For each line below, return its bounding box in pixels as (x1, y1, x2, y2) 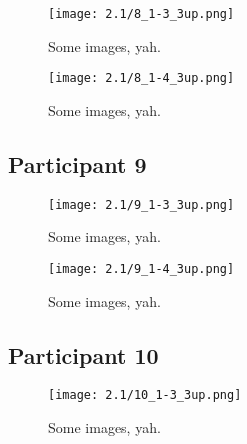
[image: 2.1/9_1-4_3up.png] (48, 261, 235, 276)
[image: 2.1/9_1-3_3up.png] (48, 197, 235, 212)
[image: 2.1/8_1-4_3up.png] (48, 71, 235, 86)
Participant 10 (8, 339, 159, 370)
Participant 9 (8, 148, 147, 179)
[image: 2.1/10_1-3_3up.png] (48, 388, 242, 403)
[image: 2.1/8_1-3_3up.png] (48, 7, 235, 21)
